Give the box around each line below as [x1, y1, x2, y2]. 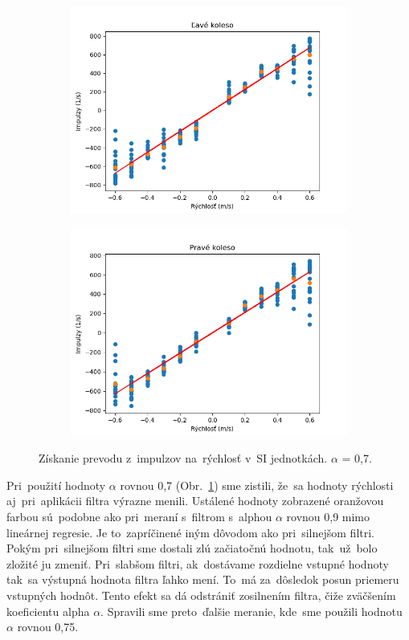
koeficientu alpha [6, 602, 90, 619]
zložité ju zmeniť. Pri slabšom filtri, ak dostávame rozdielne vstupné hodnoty [6, 555, 389, 572]
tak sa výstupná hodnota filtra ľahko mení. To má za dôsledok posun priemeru [6, 571, 399, 588]
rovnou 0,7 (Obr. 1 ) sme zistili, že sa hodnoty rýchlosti [120, 476, 394, 493]
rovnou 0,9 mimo [286, 508, 370, 524]
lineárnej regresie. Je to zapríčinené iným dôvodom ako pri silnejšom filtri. [6, 524, 375, 540]
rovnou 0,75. [17, 618, 79, 635]
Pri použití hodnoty [6, 476, 106, 493]
